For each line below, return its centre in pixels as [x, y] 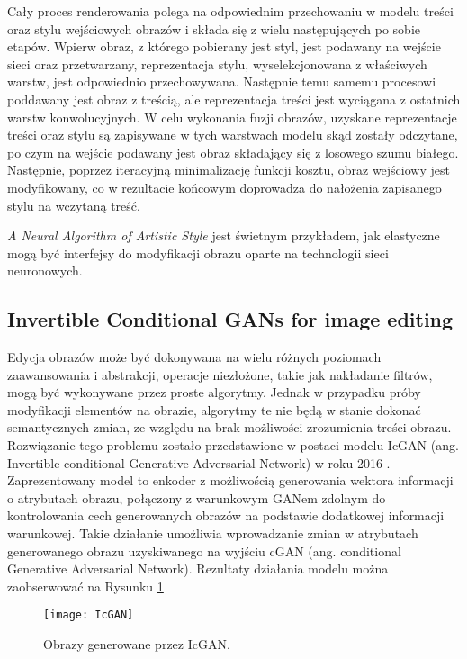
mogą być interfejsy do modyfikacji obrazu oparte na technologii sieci [198, 253]
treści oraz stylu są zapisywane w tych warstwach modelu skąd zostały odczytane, [233, 135]
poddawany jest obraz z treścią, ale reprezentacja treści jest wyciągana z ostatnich [234, 99]
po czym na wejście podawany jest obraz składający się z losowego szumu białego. [233, 152]
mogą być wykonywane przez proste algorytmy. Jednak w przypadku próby [214, 392]
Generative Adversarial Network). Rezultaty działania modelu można [198, 569]
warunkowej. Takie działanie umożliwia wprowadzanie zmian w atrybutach [213, 533]
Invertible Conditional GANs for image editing [230, 319]
